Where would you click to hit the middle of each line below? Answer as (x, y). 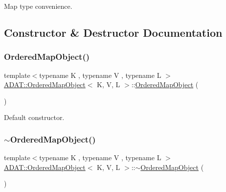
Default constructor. (34, 117)
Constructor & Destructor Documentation (113, 32)
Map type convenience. (38, 6)
